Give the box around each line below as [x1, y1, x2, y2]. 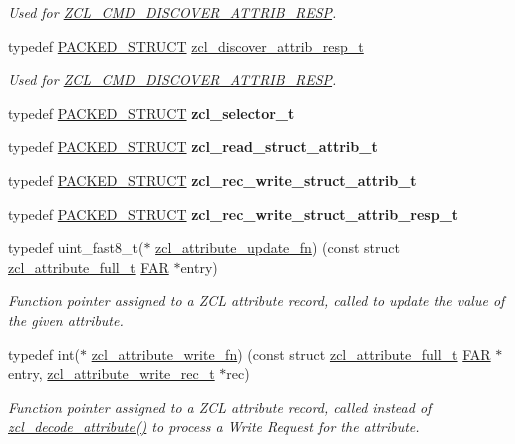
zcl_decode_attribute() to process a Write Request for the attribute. [8, 416, 420, 437]
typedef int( [8, 343, 80, 364]
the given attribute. [8, 309, 124, 330]
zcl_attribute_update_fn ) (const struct [155, 237, 400, 258]
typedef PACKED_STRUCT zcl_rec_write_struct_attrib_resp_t [8, 203, 459, 224]
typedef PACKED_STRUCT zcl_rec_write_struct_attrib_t [8, 169, 417, 190]
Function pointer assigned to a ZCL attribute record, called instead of [8, 396, 432, 417]
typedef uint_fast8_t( [8, 237, 144, 258]
